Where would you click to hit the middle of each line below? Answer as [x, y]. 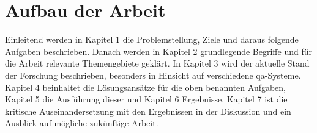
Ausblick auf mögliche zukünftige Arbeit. [82, 123]
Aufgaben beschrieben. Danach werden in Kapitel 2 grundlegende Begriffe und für [158, 51]
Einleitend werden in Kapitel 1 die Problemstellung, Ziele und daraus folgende [152, 39]
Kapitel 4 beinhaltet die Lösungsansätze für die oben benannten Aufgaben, [146, 87]
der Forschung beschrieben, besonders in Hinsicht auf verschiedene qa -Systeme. [153, 75]
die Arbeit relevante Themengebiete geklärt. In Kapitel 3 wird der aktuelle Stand [157, 63]
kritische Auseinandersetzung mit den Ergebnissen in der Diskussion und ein [148, 111]
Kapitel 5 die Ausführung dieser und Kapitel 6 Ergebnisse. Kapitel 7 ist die [146, 99]
